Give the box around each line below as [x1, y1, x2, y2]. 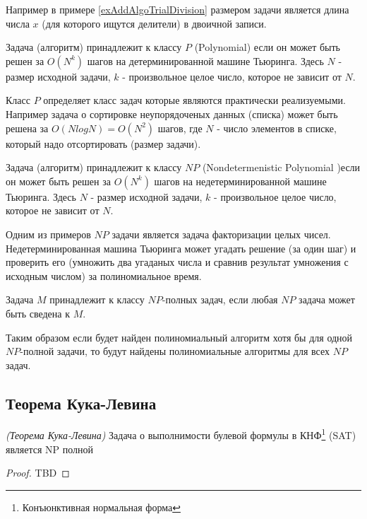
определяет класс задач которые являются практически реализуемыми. [43, 93, 346, 107]
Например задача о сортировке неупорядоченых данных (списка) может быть [6, 106, 338, 121]
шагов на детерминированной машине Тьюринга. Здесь [87, 53, 324, 68]
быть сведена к [6, 305, 70, 320]
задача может [299, 292, 355, 307]
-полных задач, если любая [162, 292, 278, 307]
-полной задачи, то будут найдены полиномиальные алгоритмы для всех [20, 344, 330, 358]
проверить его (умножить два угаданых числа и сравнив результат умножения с [6, 255, 349, 269]
